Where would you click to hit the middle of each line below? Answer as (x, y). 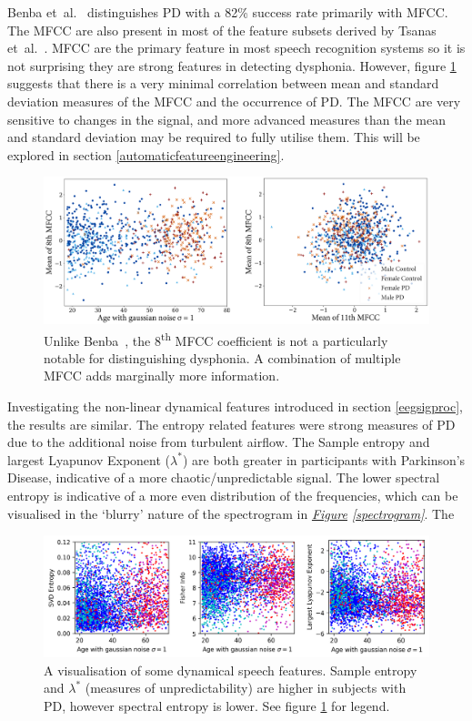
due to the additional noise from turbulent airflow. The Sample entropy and (219, 442)
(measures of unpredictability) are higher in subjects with (246, 688)
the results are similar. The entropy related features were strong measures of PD (231, 424)
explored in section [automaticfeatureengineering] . (146, 154)
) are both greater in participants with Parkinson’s (324, 459)
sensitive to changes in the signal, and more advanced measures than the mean (226, 119)
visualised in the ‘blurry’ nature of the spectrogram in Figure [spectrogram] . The (231, 513)
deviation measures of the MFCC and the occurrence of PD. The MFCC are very (234, 101)
